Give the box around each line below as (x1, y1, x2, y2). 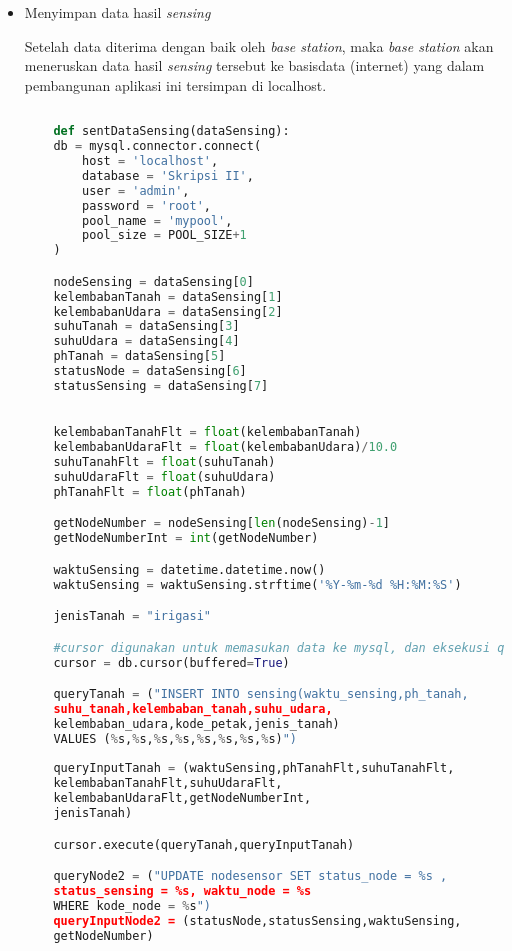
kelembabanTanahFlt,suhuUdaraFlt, (53, 776, 283, 791)
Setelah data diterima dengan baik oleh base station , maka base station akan (24, 35, 494, 56)
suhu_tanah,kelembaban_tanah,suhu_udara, (53, 701, 333, 716)
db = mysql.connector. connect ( (53, 139, 262, 154)
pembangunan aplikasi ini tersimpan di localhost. (24, 74, 327, 95)
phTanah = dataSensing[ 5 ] (53, 349, 226, 364)
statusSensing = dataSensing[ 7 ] (53, 378, 269, 393)
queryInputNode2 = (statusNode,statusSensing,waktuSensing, (53, 913, 462, 928)
